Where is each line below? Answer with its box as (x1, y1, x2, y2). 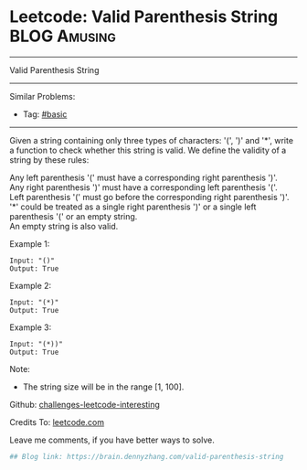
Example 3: (9, 322, 52, 333)
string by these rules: (9, 154, 90, 166)
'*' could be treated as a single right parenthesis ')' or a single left (9, 201, 257, 212)
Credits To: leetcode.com (9, 416, 105, 427)
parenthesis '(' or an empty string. (9, 210, 138, 221)
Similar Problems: (9, 91, 76, 101)
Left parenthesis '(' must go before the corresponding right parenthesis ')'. (9, 191, 290, 202)
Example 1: (9, 238, 50, 249)
